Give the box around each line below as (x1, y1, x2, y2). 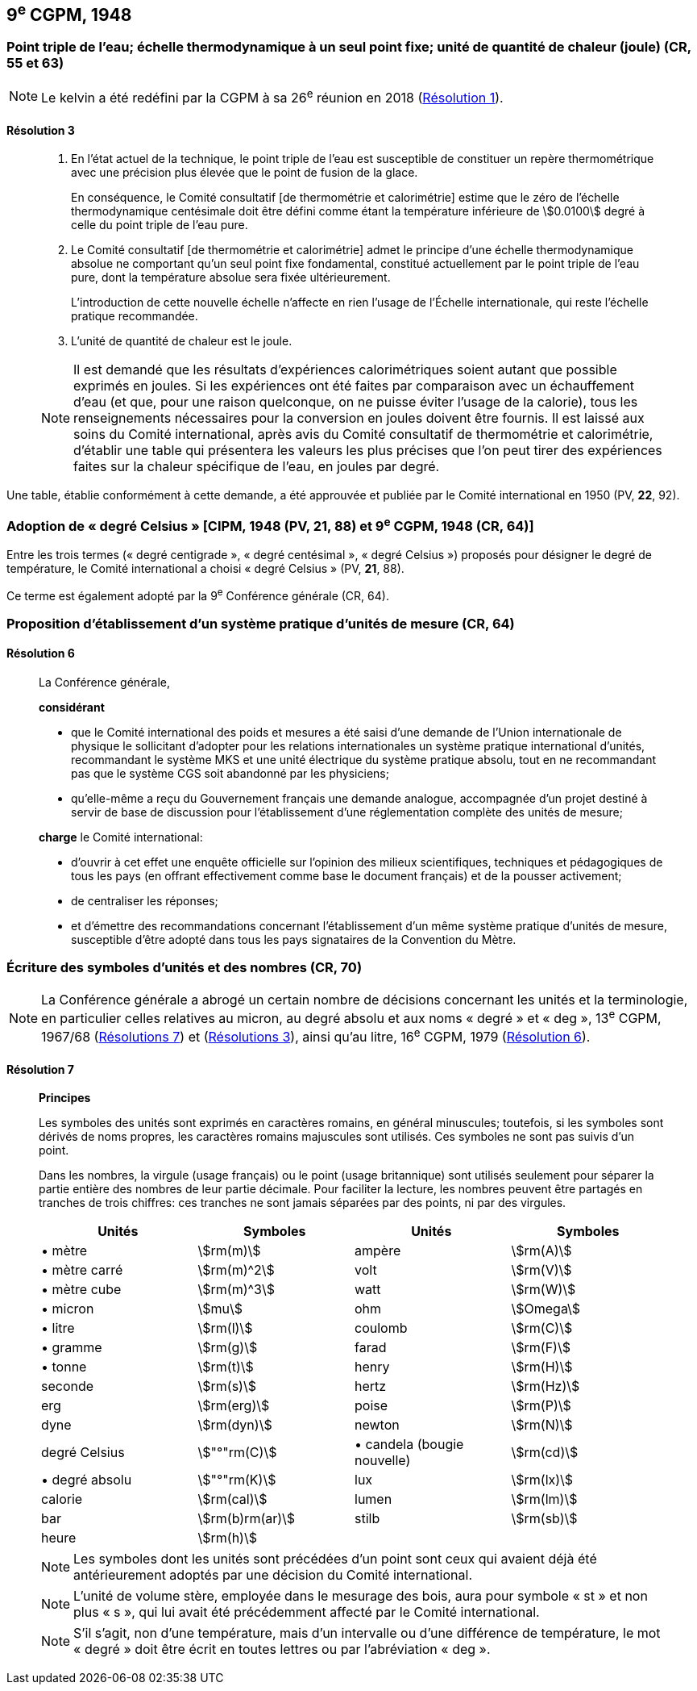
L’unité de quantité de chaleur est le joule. (71, 334, 292, 349)
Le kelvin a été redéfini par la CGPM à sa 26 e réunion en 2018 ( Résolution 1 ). (41, 86, 504, 106)
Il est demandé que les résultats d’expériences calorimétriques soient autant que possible (73, 361, 617, 378)
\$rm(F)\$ (511, 1339, 570, 1356)
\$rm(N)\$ (511, 1417, 573, 1434)
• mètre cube (41, 1281, 122, 1298)
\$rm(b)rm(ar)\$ (197, 1510, 296, 1527)
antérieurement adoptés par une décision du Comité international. (73, 1567, 473, 1584)
